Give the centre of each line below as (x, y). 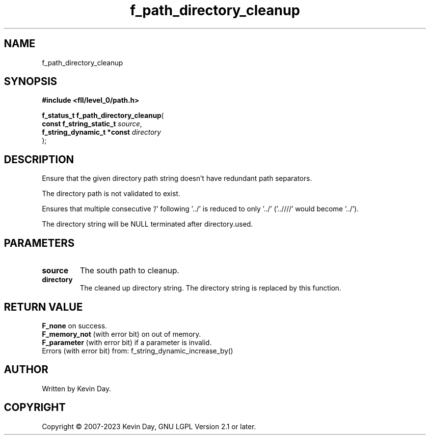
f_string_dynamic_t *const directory (101, 132)
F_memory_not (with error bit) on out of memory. (121, 334)
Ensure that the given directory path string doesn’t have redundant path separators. (177, 178)
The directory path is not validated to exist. (111, 194)
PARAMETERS (39, 243)
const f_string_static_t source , (92, 124)
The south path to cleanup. (130, 271)
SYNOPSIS (31, 82)
